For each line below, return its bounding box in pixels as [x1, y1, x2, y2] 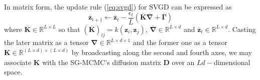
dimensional [213, 56, 250, 67]
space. [4, 66, 23, 77]
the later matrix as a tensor [4, 37, 89, 47]
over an [172, 56, 195, 67]
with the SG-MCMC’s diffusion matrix [42, 56, 161, 67]
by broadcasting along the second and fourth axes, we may [71, 47, 252, 57]
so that [58, 23, 80, 34]
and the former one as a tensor [133, 37, 227, 47]
